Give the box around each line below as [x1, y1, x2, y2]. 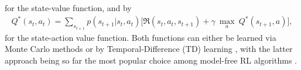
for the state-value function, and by [5, 2, 132, 13]
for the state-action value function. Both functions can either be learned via [5, 31, 276, 43]
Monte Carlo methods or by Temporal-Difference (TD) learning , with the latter [5, 43, 293, 55]
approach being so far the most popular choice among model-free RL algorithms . [5, 54, 297, 66]
